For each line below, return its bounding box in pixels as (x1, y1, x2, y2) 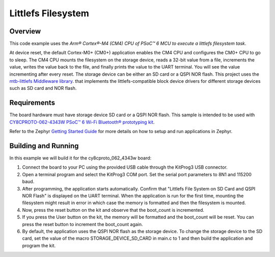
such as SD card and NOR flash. (9, 85, 77, 91)
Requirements (9, 99, 56, 107)
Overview (9, 27, 41, 36)
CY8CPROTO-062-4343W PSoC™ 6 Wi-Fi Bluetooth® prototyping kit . (9, 119, 155, 125)
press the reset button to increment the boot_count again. (22, 221, 143, 227)
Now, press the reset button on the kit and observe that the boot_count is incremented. (22, 207, 205, 213)
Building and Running (9, 141, 79, 150)
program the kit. (22, 242, 56, 248)
